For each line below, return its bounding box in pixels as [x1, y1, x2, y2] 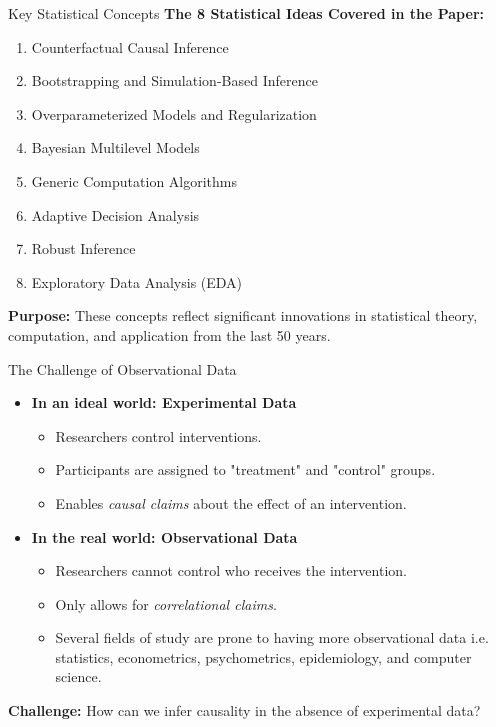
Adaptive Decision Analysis [31, 204, 200, 225]
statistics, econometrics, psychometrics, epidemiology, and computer [55, 646, 472, 667]
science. [55, 666, 102, 687]
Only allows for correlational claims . [55, 593, 277, 614]
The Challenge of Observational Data [8, 358, 237, 379]
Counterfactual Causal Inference [31, 36, 229, 57]
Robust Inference [31, 238, 136, 259]
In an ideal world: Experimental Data [31, 392, 297, 413]
